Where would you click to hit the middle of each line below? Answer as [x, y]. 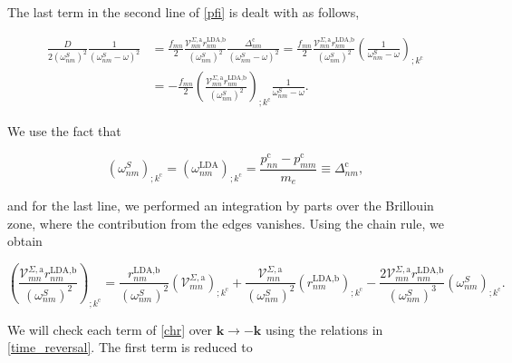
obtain [25, 241]
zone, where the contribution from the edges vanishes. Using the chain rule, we [226, 223]
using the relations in [324, 329]
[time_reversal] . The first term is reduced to [130, 347]
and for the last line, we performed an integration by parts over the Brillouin [221, 206]
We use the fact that [64, 131]
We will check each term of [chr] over [110, 329]
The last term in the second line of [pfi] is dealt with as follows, [184, 12]
